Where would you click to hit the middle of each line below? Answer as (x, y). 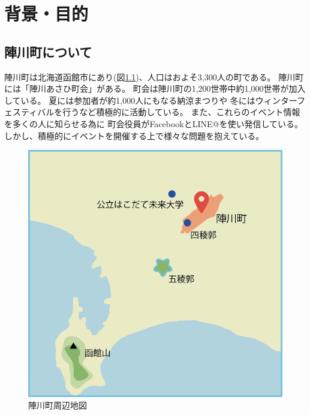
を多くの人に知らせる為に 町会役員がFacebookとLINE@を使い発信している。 (154, 123)
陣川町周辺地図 (58, 405)
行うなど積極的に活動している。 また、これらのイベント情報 (181, 112)
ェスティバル (29, 112)
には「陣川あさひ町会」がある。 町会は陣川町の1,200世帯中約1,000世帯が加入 (155, 88)
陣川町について (48, 51)
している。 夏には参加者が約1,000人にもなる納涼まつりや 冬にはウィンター (151, 100)
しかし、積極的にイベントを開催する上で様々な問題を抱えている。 (134, 135)
